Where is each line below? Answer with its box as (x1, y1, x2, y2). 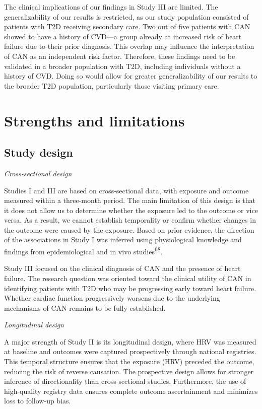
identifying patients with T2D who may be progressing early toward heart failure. (4, 283, 256, 293)
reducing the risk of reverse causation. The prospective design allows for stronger (4, 366, 254, 376)
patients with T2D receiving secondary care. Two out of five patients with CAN (4, 21, 250, 32)
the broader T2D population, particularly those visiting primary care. (4, 80, 219, 91)
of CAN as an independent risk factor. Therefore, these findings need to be (4, 50, 235, 61)
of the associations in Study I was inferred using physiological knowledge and (4, 234, 242, 245)
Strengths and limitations (4, 110, 185, 130)
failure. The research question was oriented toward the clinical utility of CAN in (4, 272, 251, 283)
